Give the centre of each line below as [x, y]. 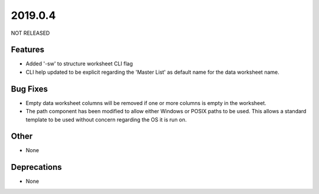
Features [27, 50]
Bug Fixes [30, 89]
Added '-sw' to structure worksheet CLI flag [79, 64]
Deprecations [36, 167]
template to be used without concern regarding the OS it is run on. [106, 119]
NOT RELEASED [30, 33]
